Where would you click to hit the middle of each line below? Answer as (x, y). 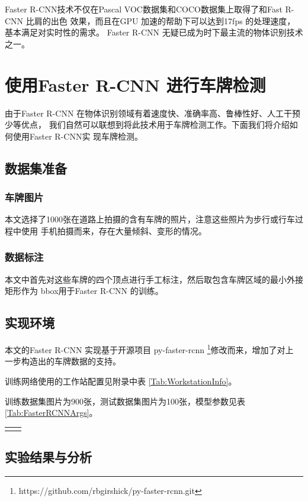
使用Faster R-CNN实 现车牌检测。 (78, 136)
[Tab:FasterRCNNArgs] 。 (51, 413)
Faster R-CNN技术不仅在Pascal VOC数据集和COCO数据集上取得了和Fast (144, 9)
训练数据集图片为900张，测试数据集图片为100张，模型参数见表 (125, 401)
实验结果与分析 (48, 457)
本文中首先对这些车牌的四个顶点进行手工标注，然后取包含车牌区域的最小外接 (154, 279)
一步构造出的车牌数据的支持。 (63, 361)
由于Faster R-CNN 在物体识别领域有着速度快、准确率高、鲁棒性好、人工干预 (153, 113)
